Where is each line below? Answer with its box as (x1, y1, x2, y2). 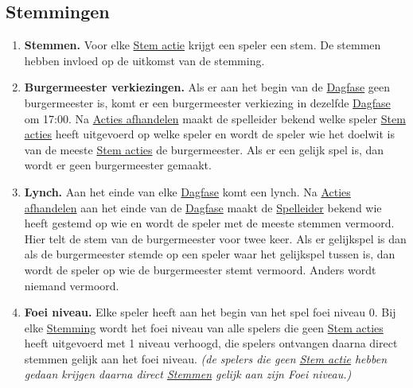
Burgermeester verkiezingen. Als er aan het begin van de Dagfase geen (24, 79, 391, 95)
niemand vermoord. (24, 277, 119, 293)
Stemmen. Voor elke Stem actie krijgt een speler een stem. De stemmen (24, 37, 381, 53)
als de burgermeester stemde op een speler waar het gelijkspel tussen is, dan (24, 246, 395, 262)
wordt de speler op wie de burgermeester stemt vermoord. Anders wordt (24, 261, 376, 277)
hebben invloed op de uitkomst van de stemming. (24, 52, 265, 68)
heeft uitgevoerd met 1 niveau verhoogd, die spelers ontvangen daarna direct (24, 335, 398, 351)
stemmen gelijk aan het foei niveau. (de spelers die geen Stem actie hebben (24, 350, 388, 367)
